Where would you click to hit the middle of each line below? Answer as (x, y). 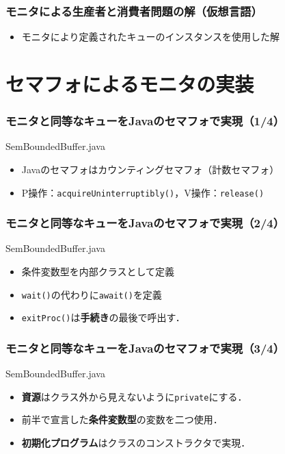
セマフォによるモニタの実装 (130, 84)
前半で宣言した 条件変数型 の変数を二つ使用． (122, 419)
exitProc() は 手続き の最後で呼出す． (103, 317)
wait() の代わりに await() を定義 (92, 294)
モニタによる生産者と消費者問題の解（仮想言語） (134, 11)
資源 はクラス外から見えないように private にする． (134, 396)
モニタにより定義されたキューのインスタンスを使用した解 (150, 37)
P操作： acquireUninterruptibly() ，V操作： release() (143, 192)
